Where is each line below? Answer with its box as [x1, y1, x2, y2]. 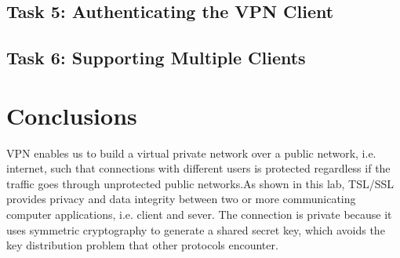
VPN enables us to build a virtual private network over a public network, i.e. [6, 144, 376, 161]
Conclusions [6, 99, 137, 131]
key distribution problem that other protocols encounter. [6, 237, 278, 253]
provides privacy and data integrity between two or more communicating [6, 191, 356, 207]
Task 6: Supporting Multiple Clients [6, 45, 306, 70]
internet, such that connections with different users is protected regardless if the [6, 160, 391, 176]
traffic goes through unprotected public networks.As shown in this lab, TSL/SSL [6, 175, 395, 191]
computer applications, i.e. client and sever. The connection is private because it [6, 206, 392, 223]
